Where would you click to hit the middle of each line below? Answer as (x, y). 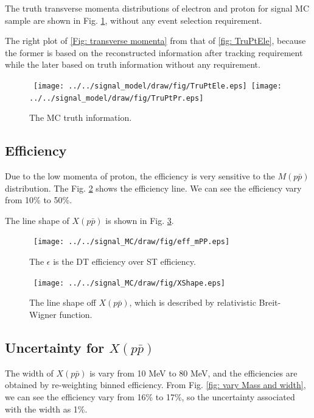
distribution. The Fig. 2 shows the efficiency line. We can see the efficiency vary (153, 188)
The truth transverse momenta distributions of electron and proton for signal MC (157, 8)
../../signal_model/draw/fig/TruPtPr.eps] (117, 98)
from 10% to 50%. (39, 200)
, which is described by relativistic (193, 302)
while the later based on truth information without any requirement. (133, 64)
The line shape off (63, 302)
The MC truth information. (81, 117)
